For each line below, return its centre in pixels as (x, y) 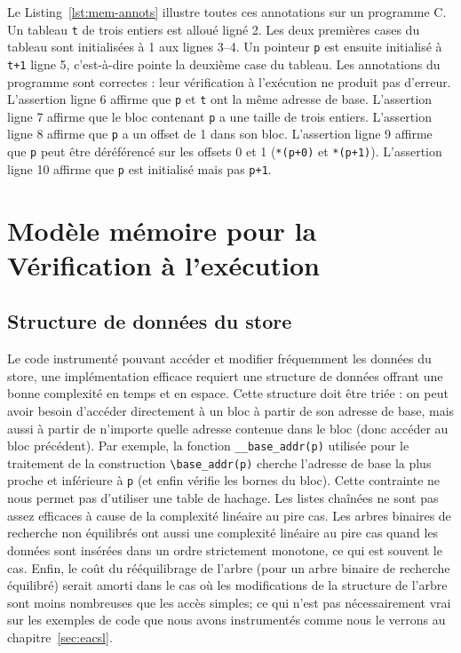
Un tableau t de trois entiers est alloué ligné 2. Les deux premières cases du (214, 29)
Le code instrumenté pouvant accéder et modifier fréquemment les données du (219, 358)
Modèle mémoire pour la (162, 230)
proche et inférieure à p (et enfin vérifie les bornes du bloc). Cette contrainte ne (224, 480)
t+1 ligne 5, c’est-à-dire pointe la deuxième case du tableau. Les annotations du (224, 64)
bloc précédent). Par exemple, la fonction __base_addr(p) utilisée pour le (208, 446)
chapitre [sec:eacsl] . (60, 637)
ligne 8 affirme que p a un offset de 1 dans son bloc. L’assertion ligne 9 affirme (220, 134)
